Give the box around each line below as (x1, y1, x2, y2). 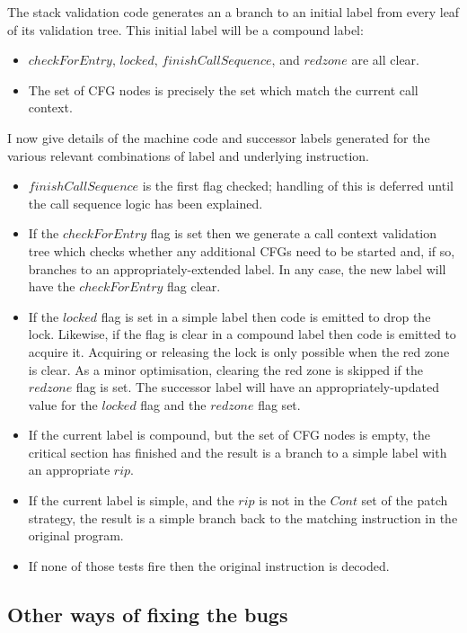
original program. (28, 526, 124, 545)
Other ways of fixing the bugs (7, 600, 288, 628)
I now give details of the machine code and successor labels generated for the (7, 128, 430, 147)
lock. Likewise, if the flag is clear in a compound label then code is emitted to (28, 325, 456, 343)
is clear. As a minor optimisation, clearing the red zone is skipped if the (28, 360, 423, 379)
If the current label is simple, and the (28, 491, 234, 510)
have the (28, 277, 75, 296)
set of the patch (361, 491, 448, 510)
